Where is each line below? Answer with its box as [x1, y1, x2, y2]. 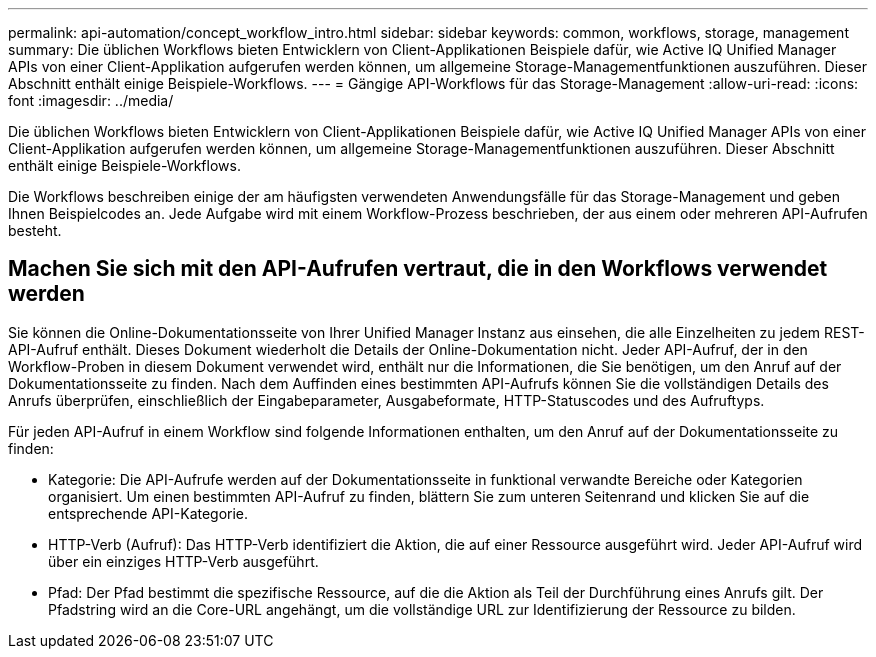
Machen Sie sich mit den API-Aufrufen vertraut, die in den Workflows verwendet [8, 256, 828, 282]
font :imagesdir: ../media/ [8, 92, 174, 109]
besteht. [8, 222, 62, 239]
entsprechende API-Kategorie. [48, 504, 249, 522]
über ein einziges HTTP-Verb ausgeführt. [48, 552, 319, 570]
